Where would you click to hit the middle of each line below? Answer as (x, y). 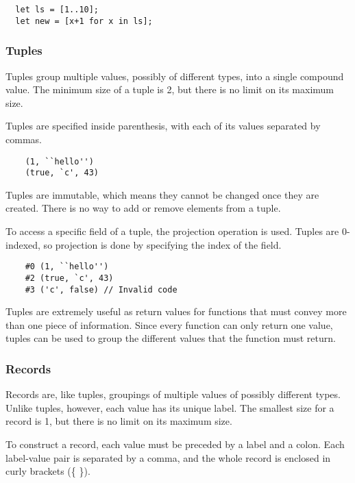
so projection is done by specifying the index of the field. (162, 244)
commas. (24, 139)
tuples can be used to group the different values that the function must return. (171, 338)
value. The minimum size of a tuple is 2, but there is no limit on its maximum (170, 89)
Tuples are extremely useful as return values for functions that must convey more (176, 311)
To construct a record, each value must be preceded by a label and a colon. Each (175, 444)
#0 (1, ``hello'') (67, 267)
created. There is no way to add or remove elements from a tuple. (143, 208)
